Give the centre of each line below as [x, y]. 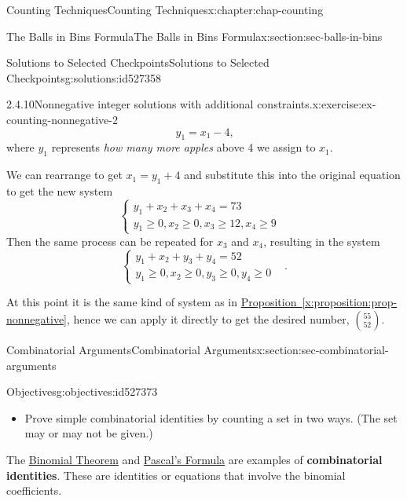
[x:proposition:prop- [350, 302]
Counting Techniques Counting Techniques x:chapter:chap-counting [165, 9]
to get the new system [60, 190]
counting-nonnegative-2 [62, 119]
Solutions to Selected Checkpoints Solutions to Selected [138, 62]
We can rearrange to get [64, 175]
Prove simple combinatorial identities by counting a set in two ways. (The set [211, 417]
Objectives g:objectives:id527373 [82, 391]
